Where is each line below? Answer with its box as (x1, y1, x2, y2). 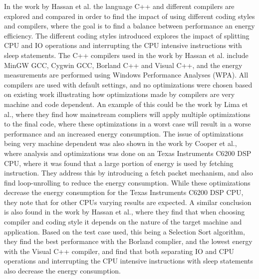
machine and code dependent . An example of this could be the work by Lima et (4, 98, 248, 109)
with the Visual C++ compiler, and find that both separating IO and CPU (4, 245, 234, 256)
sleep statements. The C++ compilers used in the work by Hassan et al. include (4, 49, 249, 60)
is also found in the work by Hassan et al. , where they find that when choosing (4, 206, 245, 217)
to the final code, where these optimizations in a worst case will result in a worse (4, 118, 251, 129)
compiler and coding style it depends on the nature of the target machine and (4, 216, 242, 227)
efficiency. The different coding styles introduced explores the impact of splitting (4, 30, 250, 40)
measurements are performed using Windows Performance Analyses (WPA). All (4, 69, 249, 80)
